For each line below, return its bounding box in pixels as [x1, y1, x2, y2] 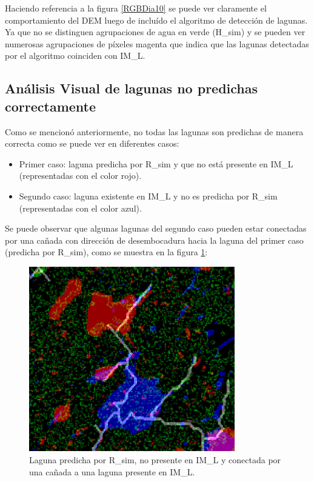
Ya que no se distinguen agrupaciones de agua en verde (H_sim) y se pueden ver [5, 25, 306, 38]
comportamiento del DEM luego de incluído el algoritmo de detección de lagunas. [5, 13, 308, 26]
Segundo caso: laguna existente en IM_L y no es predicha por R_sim [19, 189, 278, 202]
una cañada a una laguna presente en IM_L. [29, 465, 195, 478]
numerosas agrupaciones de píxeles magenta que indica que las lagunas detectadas [5, 37, 309, 50]
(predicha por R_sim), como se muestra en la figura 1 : [5, 246, 208, 258]
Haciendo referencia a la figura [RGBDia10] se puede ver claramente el [5, 2, 267, 14]
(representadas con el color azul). [19, 201, 142, 214]
